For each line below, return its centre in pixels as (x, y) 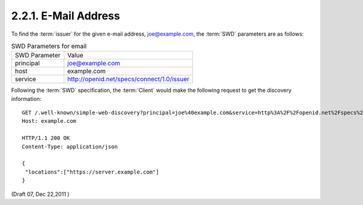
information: (26, 99)
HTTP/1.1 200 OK (46, 138)
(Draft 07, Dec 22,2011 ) (40, 194)
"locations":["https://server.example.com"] (92, 172)
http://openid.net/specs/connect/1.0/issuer (129, 79)
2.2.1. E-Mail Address (66, 16)
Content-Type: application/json (70, 146)
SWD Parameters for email (49, 47)
